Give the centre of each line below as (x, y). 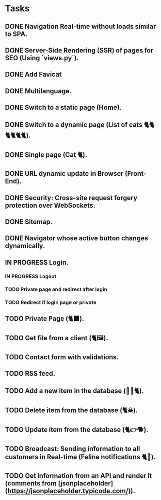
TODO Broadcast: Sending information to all (72, 449)
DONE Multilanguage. (38, 91)
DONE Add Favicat (33, 75)
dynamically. (25, 246)
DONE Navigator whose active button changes (77, 238)
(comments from (31, 483)
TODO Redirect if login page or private (51, 302)
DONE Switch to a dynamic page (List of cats (74, 125)
